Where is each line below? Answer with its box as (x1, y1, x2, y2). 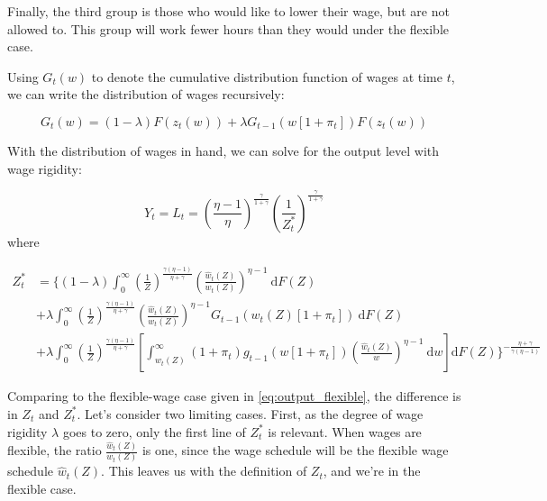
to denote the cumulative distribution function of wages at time (91, 67, 442, 86)
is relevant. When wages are (268, 422, 422, 441)
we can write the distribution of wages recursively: (7, 85, 285, 104)
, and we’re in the (323, 461, 421, 480)
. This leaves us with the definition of (101, 461, 307, 480)
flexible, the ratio (7, 441, 102, 460)
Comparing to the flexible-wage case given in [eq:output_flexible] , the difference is (7, 387, 461, 405)
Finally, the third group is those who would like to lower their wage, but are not (7, 2, 450, 20)
